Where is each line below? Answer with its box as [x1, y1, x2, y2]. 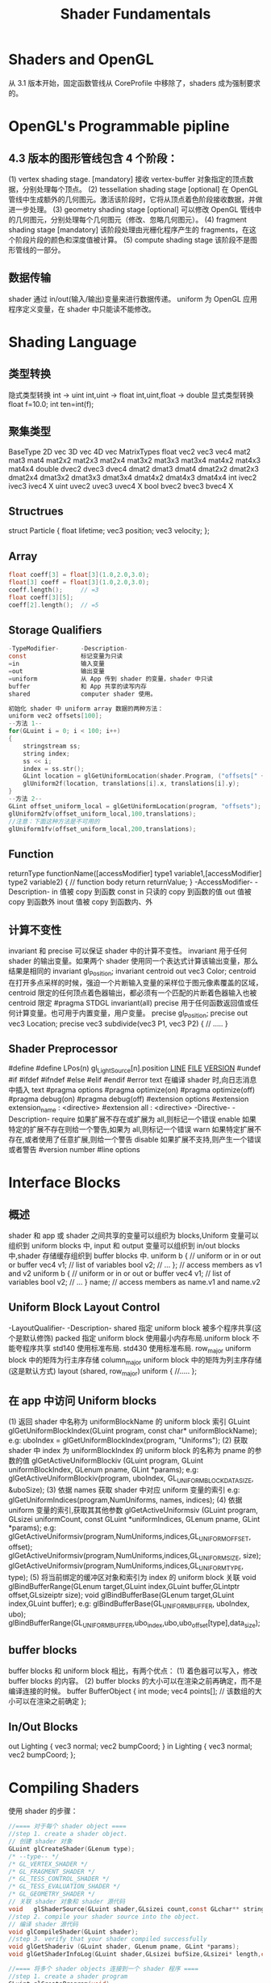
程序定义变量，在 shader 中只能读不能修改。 [8, 304, 156, 314]
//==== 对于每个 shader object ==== [8, 1822, 127, 1831]
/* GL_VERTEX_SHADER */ [8, 1860, 89, 1868]
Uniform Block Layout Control [8, 1300, 161, 1315]
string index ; [23, 749, 70, 757]
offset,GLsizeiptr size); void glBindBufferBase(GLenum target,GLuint [8, 1591, 235, 1600]
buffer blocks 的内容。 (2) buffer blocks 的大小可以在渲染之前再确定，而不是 [8, 1676, 262, 1685]
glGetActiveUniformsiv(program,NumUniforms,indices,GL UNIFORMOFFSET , [8, 1531, 252, 1543]
